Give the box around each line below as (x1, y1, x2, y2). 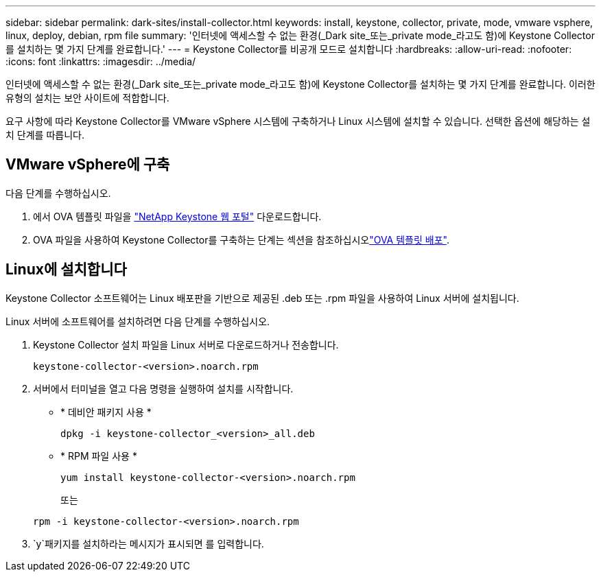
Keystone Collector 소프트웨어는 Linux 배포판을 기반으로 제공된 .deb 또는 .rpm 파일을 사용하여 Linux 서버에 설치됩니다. (5, 292, 519, 304)
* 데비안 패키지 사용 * (60, 405, 152, 418)
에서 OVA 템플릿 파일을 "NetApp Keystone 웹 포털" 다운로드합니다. (33, 210, 322, 222)
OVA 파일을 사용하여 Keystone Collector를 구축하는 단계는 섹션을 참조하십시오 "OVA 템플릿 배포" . (33, 233, 449, 246)
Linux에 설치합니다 (5, 261, 127, 279)
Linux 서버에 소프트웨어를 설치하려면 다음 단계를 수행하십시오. (5, 315, 270, 327)
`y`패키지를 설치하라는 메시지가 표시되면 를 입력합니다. (33, 537, 264, 550)
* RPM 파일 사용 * (60, 449, 137, 462)
